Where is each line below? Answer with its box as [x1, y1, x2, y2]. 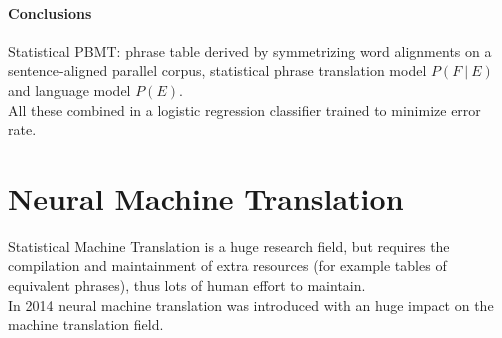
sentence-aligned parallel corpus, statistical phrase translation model [8, 60, 427, 81]
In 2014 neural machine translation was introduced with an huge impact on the [8, 294, 494, 315]
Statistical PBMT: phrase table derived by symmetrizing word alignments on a [8, 40, 492, 61]
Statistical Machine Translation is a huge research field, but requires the [8, 235, 450, 256]
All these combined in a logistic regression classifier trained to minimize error [8, 99, 481, 120]
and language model [8, 79, 131, 100]
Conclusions [8, 2, 92, 23]
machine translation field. [8, 314, 164, 335]
